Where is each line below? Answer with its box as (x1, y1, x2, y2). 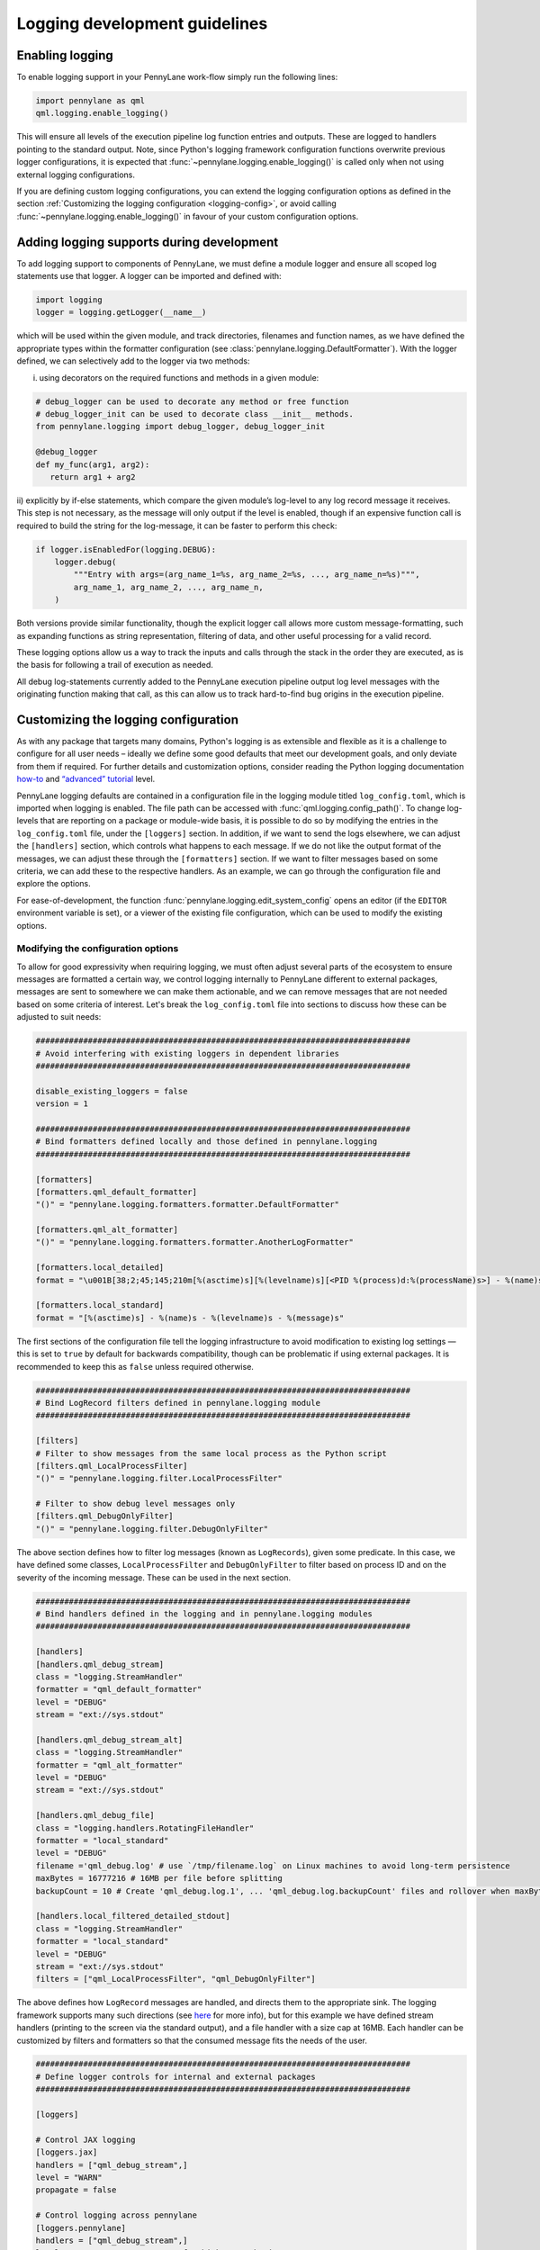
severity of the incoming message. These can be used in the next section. (16, 1571, 292, 1583)
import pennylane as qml (35, 95, 146, 106)
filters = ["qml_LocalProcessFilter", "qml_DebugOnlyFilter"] (35, 1974, 316, 1984)
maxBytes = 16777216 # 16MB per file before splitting (35, 1873, 283, 1884)
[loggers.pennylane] (35, 2223, 126, 2233)
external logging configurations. (16, 169, 135, 180)
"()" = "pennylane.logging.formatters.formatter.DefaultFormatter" (35, 1200, 340, 1210)
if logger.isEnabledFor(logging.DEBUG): (35, 544, 216, 554)
